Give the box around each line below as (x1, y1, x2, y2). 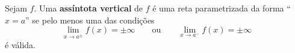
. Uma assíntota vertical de (34, 2, 143, 14)
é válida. (5, 38, 36, 51)
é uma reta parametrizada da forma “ (152, 2, 291, 14)
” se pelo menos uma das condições (25, 13, 155, 26)
